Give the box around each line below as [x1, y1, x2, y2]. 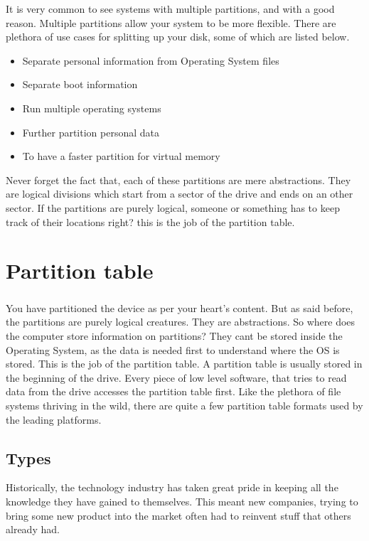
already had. [6, 522, 60, 537]
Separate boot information [22, 77, 138, 92]
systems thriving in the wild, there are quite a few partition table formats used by [6, 398, 363, 413]
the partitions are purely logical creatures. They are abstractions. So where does [6, 314, 355, 329]
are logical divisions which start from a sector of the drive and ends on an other [6, 186, 353, 201]
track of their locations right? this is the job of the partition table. [6, 214, 295, 229]
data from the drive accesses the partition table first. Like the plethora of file [6, 384, 341, 399]
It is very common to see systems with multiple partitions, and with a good [6, 1, 335, 16]
